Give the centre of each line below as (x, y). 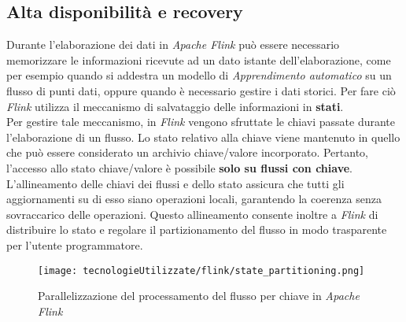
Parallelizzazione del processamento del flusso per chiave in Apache (199, 296)
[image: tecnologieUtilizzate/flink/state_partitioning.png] (201, 270)
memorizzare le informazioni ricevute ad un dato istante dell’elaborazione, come (199, 59)
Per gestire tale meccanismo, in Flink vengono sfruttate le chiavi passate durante (201, 122)
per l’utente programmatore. (75, 244)
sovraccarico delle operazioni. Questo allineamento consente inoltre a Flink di (192, 214)
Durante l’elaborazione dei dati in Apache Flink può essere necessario (173, 44)
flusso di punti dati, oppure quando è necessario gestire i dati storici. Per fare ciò (201, 90)
